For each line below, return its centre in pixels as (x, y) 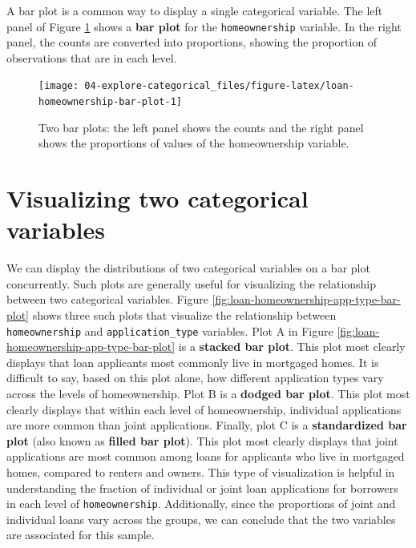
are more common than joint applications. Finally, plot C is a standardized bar (207, 425)
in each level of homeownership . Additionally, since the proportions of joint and (201, 504)
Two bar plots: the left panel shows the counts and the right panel (201, 127)
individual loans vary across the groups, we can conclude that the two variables (201, 519)
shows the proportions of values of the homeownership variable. (194, 143)
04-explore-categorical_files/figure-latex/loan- (219, 86)
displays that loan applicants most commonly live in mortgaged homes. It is (193, 362)
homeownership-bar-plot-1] (110, 102)
